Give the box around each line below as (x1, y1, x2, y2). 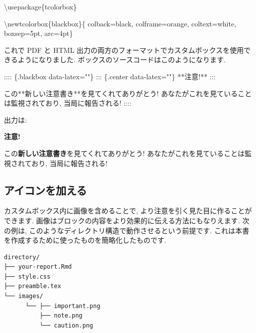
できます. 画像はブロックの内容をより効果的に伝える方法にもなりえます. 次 (4, 215, 250, 225)
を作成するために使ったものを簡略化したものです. (4, 235, 166, 245)
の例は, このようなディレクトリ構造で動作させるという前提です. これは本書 (4, 225, 250, 235)
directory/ (4, 253, 40, 261)
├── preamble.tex (4, 283, 61, 290)
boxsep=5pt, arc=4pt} (4, 28, 73, 38)
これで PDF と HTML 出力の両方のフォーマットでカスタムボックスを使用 (4, 44, 244, 55)
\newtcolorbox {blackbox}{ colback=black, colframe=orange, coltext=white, (4, 18, 237, 28)
